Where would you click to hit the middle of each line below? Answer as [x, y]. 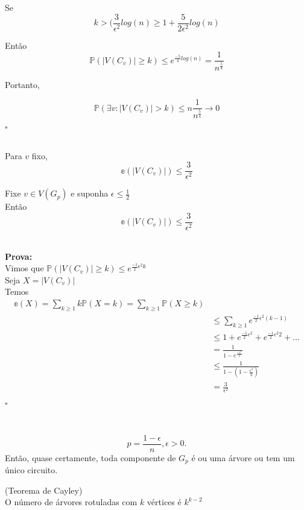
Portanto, [22, 84]
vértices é [164, 502]
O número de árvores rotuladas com [71, 502]
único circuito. [31, 470]
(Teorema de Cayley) [44, 490]
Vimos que [24, 268]
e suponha [90, 193]
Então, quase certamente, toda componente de [90, 457]
